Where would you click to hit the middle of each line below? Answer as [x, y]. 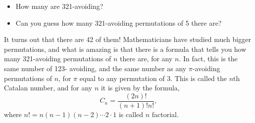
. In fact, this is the [208, 59]
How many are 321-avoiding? [59, 6]
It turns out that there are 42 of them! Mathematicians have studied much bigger [127, 39]
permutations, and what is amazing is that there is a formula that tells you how [125, 49]
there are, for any [146, 59]
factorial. [165, 114]
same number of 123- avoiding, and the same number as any [95, 68]
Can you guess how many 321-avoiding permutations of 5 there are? [119, 22]
